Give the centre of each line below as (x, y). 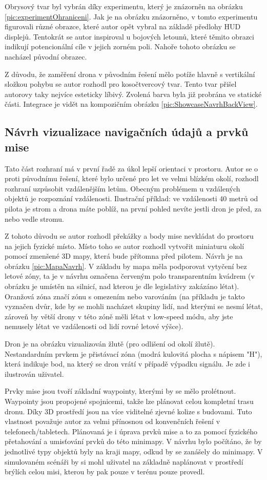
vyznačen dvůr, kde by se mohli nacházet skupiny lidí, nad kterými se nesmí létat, (134, 306)
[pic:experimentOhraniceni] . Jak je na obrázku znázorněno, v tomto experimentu (131, 16)
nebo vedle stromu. (35, 218)
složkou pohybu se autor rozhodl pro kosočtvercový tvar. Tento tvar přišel (121, 84)
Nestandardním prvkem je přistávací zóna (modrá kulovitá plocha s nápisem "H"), (133, 353)
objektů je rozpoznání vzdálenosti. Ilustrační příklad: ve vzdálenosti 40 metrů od (131, 198)
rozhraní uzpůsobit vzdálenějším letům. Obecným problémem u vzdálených (122, 188)
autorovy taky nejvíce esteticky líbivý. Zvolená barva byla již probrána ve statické (133, 94)
